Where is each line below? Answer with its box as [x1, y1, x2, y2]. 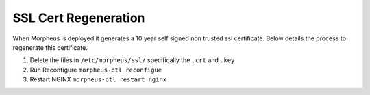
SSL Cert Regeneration [12, 10, 145, 25]
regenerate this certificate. [12, 43, 88, 51]
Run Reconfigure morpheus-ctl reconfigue [29, 66, 162, 74]
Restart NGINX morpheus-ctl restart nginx [29, 75, 167, 83]
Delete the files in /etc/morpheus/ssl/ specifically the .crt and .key [29, 56, 235, 64]
